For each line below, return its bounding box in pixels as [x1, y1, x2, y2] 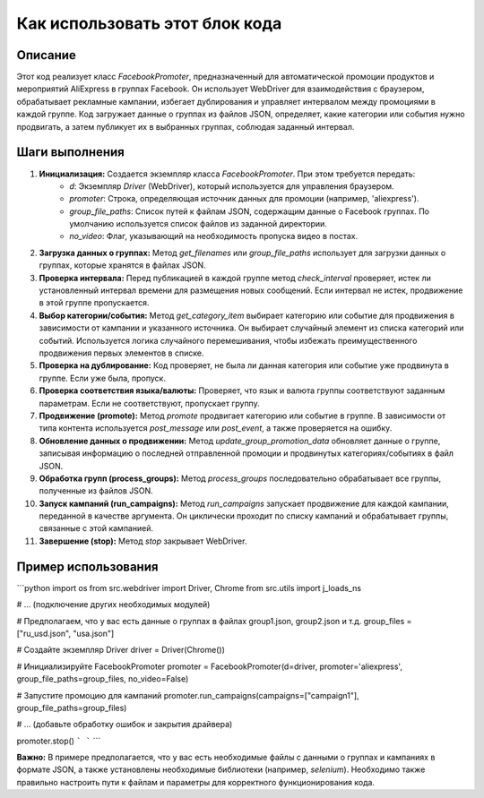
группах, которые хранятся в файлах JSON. [39, 260, 206, 270]
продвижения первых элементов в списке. [39, 348, 204, 358]
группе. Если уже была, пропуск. [39, 373, 166, 383]
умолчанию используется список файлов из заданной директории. [69, 219, 327, 229]
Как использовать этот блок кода [16, 13, 282, 33]
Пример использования [16, 559, 159, 574]
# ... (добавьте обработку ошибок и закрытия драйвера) [16, 719, 233, 730]
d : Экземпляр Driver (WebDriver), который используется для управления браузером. [69, 180, 394, 192]
